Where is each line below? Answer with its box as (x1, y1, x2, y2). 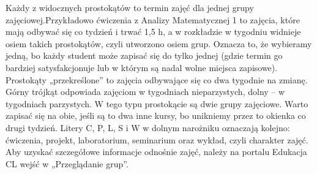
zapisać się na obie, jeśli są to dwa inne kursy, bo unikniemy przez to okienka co (6, 109, 306, 122)
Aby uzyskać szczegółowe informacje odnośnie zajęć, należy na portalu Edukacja (6, 145, 307, 158)
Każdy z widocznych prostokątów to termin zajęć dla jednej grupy (6, 1, 254, 13)
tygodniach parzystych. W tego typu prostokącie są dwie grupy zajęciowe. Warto (6, 97, 308, 110)
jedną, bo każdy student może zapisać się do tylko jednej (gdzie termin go (6, 49, 283, 62)
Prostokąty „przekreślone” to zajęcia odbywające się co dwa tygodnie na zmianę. (6, 73, 308, 86)
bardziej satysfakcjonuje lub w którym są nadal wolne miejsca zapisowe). (6, 61, 278, 74)
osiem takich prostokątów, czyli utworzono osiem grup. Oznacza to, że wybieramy (6, 37, 312, 50)
